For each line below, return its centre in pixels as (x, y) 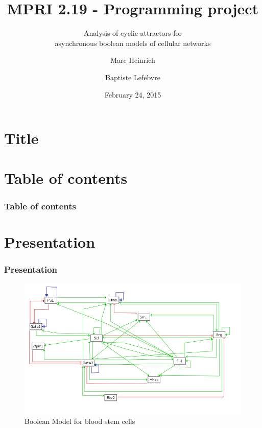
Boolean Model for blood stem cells (80, 421)
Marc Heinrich (133, 60)
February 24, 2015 (133, 94)
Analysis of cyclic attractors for (133, 33)
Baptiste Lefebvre (133, 77)
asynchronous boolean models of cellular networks (133, 43)
